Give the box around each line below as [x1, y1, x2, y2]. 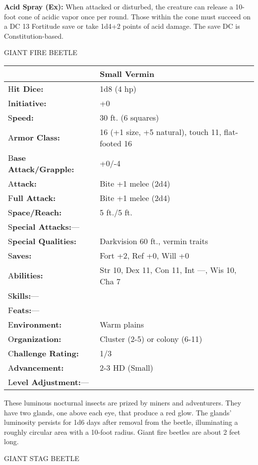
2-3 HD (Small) [100, 361, 153, 373]
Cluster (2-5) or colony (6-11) [100, 332, 202, 344]
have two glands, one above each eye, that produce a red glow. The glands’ [4, 407, 232, 417]
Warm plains [100, 318, 144, 330]
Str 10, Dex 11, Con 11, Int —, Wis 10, [100, 264, 237, 275]
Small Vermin [100, 67, 154, 79]
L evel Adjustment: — [8, 376, 89, 388]
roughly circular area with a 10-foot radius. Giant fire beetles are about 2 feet [4, 426, 241, 437]
